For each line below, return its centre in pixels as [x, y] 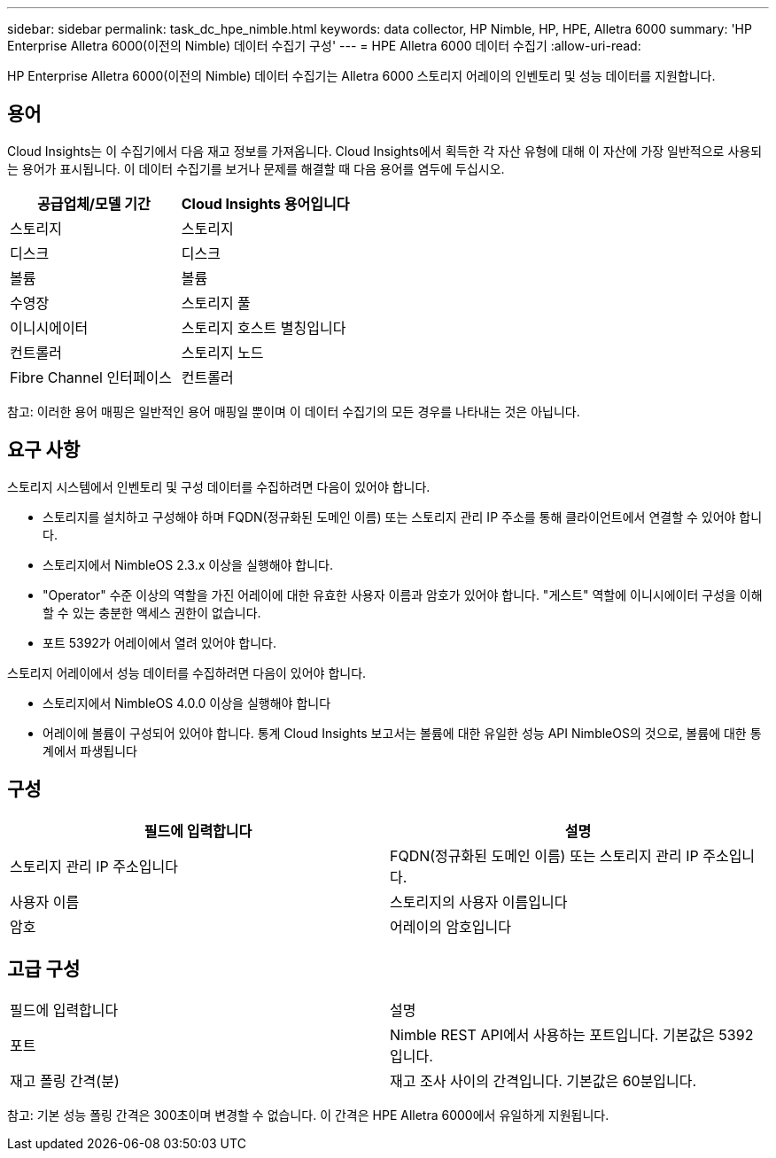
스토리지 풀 [216, 303]
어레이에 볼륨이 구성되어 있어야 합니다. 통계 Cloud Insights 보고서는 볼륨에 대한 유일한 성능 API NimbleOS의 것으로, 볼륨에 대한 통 [402, 733]
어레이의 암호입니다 [450, 926]
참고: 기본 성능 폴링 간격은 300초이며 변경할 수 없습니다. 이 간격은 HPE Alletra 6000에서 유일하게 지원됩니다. [308, 1115]
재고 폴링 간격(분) [65, 1081]
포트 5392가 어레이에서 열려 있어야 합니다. [159, 642]
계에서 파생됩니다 [90, 750]
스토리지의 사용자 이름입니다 [479, 902]
